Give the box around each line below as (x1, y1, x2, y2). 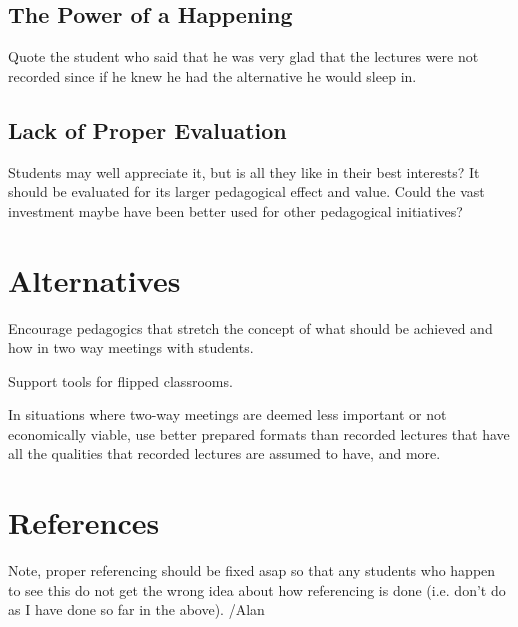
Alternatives (8, 259, 181, 300)
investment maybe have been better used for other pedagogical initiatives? (8, 200, 463, 221)
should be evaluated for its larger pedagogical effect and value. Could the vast (8, 181, 485, 202)
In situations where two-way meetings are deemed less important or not (8, 404, 447, 425)
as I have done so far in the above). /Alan (8, 599, 265, 620)
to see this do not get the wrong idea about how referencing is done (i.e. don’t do (8, 579, 506, 600)
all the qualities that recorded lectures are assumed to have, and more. (8, 443, 441, 464)
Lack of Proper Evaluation (8, 114, 287, 145)
